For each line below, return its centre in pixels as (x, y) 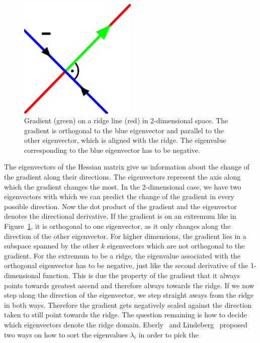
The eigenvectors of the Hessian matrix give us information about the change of (127, 167)
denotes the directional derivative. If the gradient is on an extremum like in (120, 216)
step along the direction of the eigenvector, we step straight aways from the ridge (129, 295)
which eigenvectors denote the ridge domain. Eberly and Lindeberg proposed (126, 324)
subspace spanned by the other (52, 246)
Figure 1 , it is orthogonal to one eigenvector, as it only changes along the (117, 226)
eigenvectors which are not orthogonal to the (176, 246)
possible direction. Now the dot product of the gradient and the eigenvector (120, 206)
